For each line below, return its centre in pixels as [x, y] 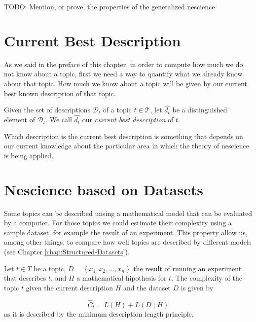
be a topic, [50, 268]
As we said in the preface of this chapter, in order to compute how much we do [124, 64]
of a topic [117, 110]
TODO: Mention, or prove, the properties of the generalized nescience [110, 6]
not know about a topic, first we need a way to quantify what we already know [123, 74]
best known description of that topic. [60, 93]
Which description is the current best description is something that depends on [124, 136]
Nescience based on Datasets [104, 189]
